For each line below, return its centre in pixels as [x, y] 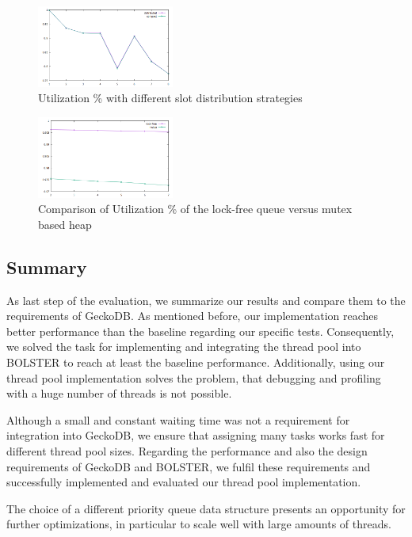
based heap [65, 224]
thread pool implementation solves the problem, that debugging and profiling [194, 377]
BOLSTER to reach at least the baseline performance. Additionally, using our [196, 362]
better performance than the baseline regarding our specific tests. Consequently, [200, 331]
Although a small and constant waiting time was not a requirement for [178, 419]
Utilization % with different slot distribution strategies [170, 98]
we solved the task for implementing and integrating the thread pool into [184, 347]
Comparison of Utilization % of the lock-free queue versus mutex [195, 209]
